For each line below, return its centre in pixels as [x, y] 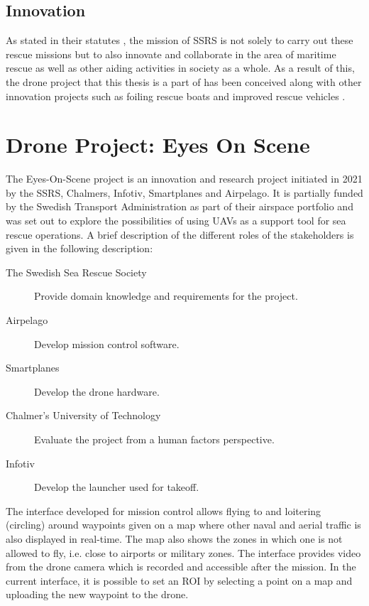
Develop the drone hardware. [97, 391]
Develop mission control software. [107, 343]
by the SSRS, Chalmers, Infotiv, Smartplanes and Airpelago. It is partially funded [184, 192]
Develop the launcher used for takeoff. [117, 487]
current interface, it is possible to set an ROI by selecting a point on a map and [179, 580]
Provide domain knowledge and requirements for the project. [166, 296]
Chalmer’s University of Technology [83, 415]
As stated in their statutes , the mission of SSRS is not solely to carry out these [180, 40]
